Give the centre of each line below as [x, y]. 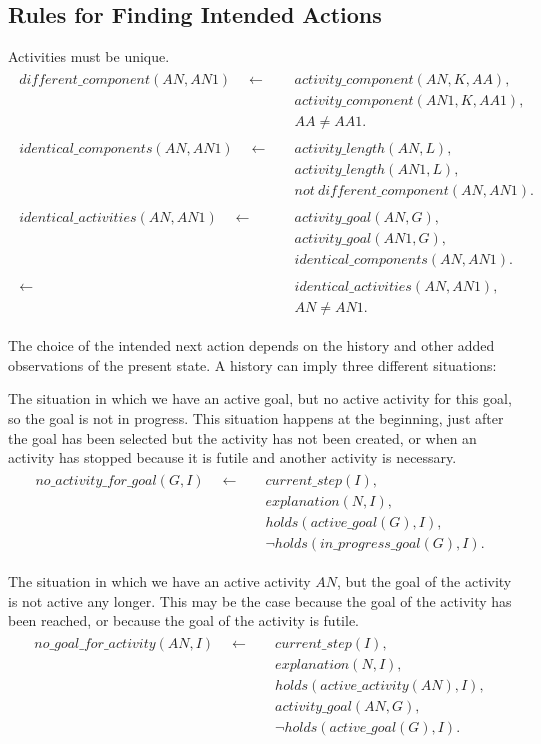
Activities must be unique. [89, 56]
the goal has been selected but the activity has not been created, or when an [242, 437]
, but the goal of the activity [424, 580]
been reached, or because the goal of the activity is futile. [183, 620]
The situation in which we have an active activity [159, 580]
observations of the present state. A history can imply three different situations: [252, 364]
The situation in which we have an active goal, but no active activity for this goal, [260, 398]
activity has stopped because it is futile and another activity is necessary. [232, 457]
